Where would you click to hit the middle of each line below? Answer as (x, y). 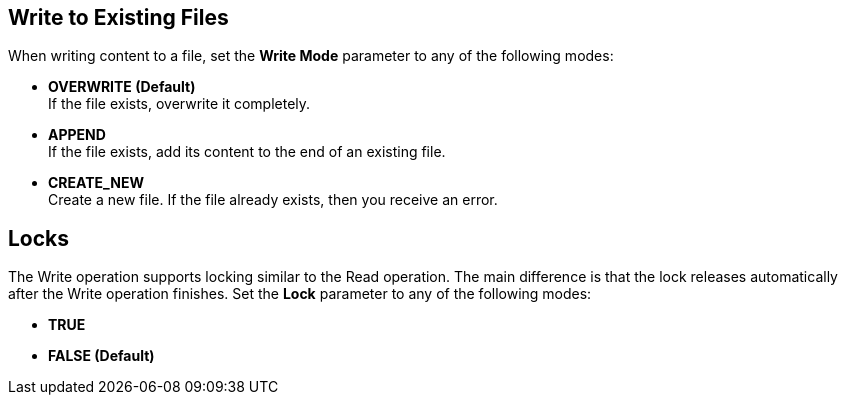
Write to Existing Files (118, 17)
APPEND (77, 135)
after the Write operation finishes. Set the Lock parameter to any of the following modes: (300, 294)
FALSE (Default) (101, 356)
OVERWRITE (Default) (122, 87)
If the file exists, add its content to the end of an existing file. (247, 152)
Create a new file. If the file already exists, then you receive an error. (273, 200)
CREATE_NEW (96, 183)
